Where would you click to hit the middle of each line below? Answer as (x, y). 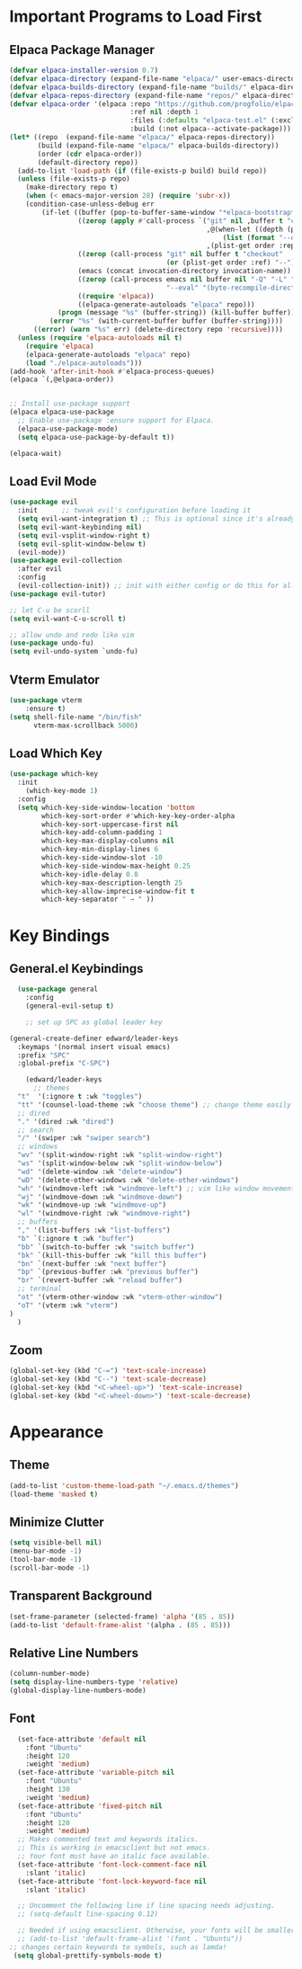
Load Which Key (56, 753)
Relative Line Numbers (74, 1653)
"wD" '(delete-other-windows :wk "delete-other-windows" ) (129, 1180)
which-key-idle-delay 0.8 (90, 874)
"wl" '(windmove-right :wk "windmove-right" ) (104, 1214)
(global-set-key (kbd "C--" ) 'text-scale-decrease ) (108, 1379)
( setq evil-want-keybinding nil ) (80, 527)
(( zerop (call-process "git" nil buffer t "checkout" (180, 254)
